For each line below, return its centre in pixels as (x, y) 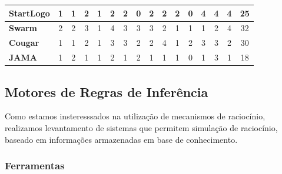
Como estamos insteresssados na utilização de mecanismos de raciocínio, (135, 116)
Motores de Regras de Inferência (107, 91)
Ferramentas (35, 165)
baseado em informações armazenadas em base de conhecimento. (121, 139)
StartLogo (29, 13)
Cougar (24, 43)
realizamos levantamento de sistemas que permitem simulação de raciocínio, (141, 127)
